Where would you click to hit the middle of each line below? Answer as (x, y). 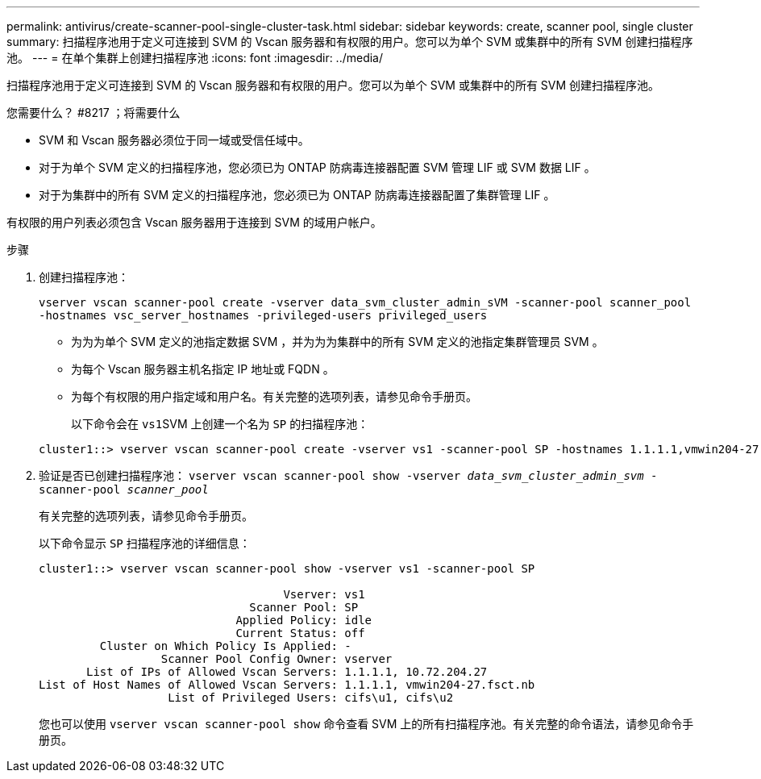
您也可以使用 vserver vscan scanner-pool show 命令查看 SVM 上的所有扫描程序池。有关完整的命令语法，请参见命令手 (366, 724)
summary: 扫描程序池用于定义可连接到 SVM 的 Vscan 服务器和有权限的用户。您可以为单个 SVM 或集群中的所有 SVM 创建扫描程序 (350, 42)
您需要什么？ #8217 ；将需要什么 (94, 112)
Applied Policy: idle (304, 620)
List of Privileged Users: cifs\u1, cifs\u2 (311, 698)
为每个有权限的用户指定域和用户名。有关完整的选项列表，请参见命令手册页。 (274, 396)
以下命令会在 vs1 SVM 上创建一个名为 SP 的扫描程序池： (220, 424)
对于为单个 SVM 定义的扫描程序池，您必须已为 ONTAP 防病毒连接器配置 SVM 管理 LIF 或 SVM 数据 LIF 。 (317, 167)
